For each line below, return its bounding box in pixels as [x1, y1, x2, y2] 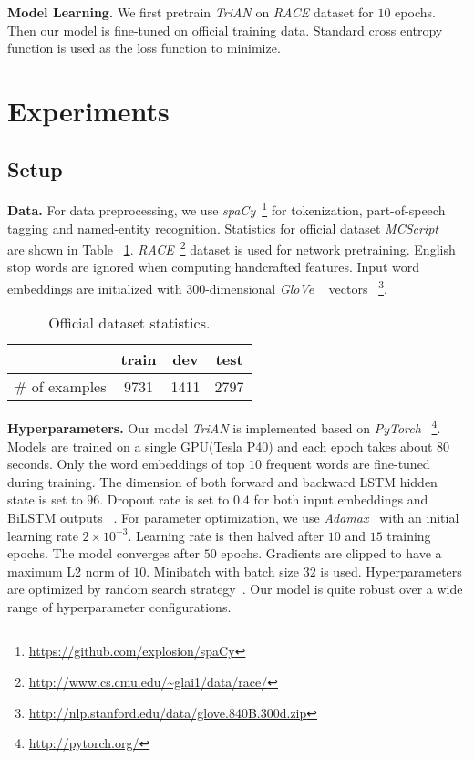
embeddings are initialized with [7, 278, 182, 297]
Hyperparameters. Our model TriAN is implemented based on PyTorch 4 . [7, 416, 441, 437]
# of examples [15, 376, 107, 398]
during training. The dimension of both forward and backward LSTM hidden [7, 472, 438, 491]
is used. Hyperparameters [320, 561, 462, 580]
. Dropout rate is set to [99, 490, 230, 509]
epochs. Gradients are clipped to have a [221, 544, 442, 563]
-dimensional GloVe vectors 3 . [205, 276, 387, 297]
